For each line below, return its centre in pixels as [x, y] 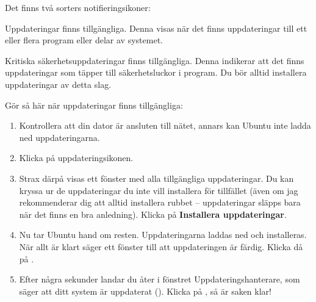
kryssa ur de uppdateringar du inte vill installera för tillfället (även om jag [159, 190]
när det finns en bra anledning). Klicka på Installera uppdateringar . [153, 214]
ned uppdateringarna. [59, 137]
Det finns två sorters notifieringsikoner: [78, 7]
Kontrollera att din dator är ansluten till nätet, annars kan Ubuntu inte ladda [165, 125]
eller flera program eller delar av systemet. [84, 40]
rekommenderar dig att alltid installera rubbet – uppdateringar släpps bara [160, 202]
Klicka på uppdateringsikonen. [76, 158]
